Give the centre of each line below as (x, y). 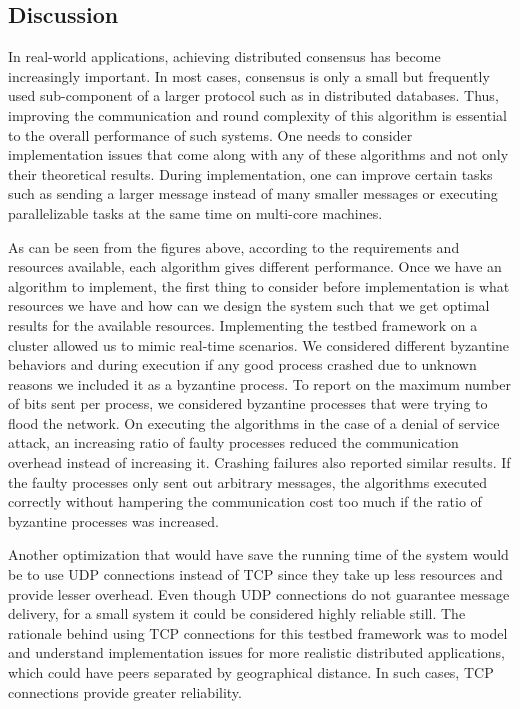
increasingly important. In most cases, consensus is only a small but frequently (249, 75)
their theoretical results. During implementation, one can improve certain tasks (250, 173)
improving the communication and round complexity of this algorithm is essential (257, 114)
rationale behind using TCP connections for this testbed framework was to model (258, 632)
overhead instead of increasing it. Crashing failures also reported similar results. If (259, 462)
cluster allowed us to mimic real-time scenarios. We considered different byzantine (259, 344)
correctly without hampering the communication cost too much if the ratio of (245, 501)
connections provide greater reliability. (125, 691)
